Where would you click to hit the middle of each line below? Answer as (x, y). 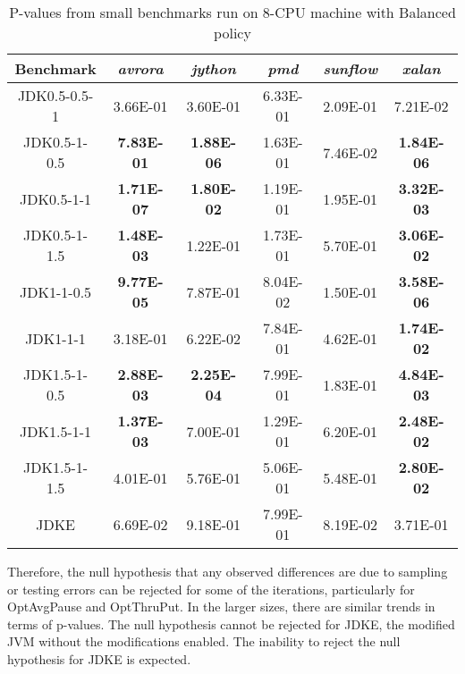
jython (213, 68)
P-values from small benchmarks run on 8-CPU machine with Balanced (232, 12)
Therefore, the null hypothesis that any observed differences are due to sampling (228, 571)
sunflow (351, 68)
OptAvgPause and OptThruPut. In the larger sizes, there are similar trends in (221, 607)
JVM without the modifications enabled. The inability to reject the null (204, 641)
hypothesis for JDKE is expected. (99, 658)
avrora (140, 68)
